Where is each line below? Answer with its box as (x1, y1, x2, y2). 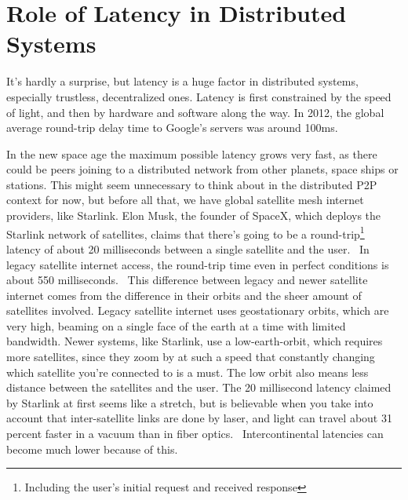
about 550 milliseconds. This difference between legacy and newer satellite (6, 272, 368, 288)
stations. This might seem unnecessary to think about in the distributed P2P (6, 176, 377, 192)
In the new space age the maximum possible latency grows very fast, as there (6, 145, 377, 162)
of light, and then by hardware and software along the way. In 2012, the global (6, 104, 384, 120)
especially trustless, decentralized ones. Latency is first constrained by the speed (6, 88, 392, 104)
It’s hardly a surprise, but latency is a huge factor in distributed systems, (6, 73, 359, 89)
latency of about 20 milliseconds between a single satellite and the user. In (6, 240, 370, 257)
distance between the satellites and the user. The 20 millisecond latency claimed (6, 379, 392, 396)
